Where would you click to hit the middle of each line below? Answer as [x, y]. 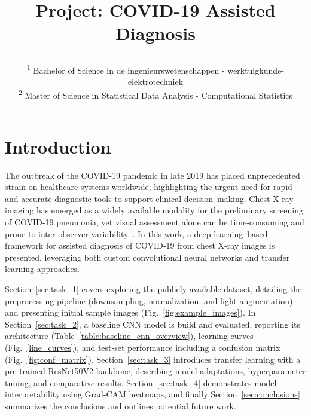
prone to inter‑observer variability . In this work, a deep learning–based [136, 233]
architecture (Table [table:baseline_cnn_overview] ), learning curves [129, 336]
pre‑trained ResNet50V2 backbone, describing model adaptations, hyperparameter [155, 371]
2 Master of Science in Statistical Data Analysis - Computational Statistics [155, 94]
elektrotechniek [155, 81]
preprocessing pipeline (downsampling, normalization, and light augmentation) [149, 300]
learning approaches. [42, 269]
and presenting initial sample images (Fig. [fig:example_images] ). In [130, 312]
